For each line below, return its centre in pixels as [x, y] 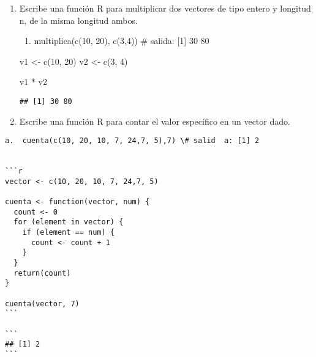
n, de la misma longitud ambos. [78, 20]
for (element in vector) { [69, 222]
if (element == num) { [68, 233]
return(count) [42, 273]
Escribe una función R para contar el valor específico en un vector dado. [155, 121]
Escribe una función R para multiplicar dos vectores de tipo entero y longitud [165, 8]
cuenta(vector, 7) [42, 304]
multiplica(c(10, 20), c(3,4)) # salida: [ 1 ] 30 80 [122, 41]
